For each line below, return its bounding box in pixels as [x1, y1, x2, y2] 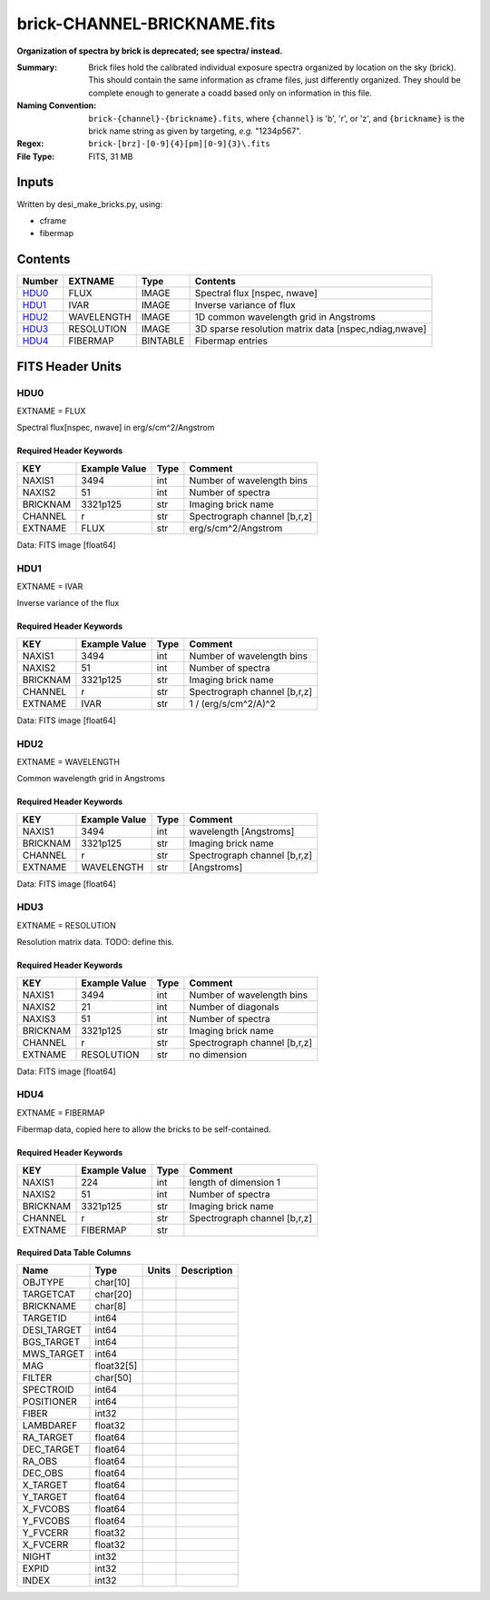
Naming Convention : [16, 100, 97, 111]
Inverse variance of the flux [16, 598, 120, 609]
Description [181, 1264, 233, 1277]
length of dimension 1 [189, 1176, 281, 1188]
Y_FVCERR [22, 1526, 69, 1539]
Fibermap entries [194, 334, 268, 347]
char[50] [94, 1371, 132, 1384]
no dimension [189, 1048, 248, 1060]
